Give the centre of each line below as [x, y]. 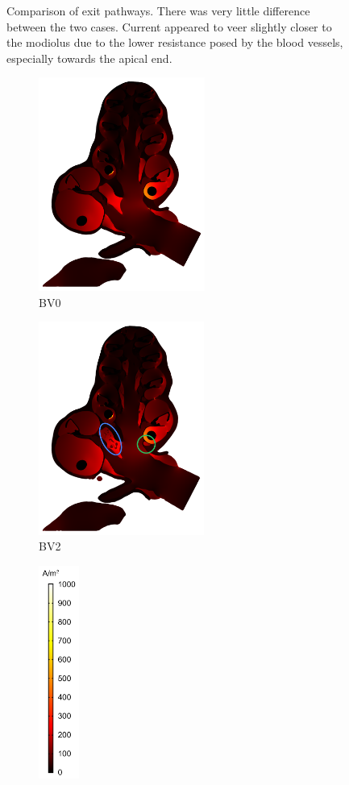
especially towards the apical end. [89, 58]
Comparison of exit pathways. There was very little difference [158, 10]
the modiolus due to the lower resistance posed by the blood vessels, [175, 42]
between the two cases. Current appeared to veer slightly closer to [169, 26]
